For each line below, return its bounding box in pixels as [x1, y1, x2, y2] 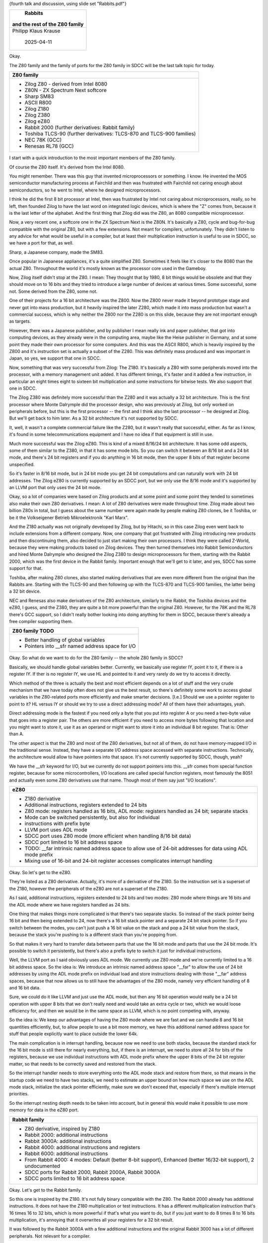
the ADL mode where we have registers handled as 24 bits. [9, 901, 131, 907]
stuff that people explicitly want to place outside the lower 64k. [9, 1031, 138, 1037]
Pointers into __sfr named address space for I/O [24, 643, 136, 650]
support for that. [9, 565, 43, 571]
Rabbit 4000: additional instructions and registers [24, 1144, 140, 1151]
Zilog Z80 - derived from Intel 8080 [24, 81, 108, 88]
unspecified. [9, 461, 35, 467]
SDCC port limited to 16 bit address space [24, 839, 123, 846]
